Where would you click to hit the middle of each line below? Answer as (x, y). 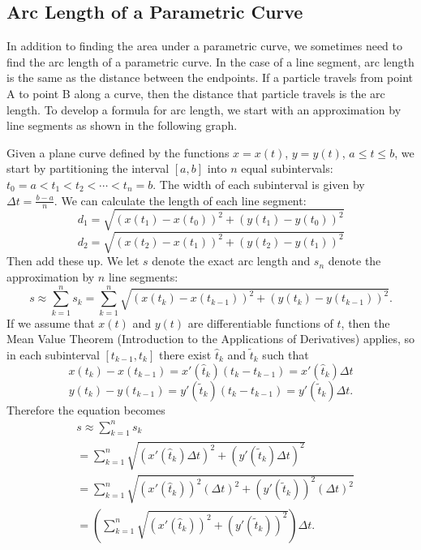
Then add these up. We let (73, 261)
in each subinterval (53, 354)
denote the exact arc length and (231, 261)
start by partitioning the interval (88, 168)
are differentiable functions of (260, 322)
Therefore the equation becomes (86, 409)
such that (286, 354)
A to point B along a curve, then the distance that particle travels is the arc (196, 93)
